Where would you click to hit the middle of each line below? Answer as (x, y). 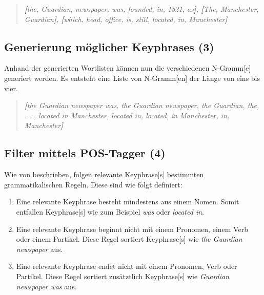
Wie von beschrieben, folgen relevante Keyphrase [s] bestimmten (104, 174)
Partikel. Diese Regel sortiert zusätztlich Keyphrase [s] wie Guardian (123, 276)
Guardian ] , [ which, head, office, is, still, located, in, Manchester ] (126, 19)
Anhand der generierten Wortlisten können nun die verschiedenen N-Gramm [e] (128, 68)
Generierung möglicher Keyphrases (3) (109, 46)
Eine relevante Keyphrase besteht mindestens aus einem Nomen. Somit (128, 202)
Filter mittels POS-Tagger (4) (85, 153)
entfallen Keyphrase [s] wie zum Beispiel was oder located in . (110, 211)
